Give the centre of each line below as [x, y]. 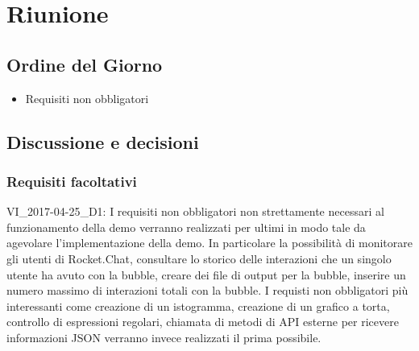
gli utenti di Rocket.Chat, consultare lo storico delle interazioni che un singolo [199, 258]
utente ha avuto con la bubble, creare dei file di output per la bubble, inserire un [206, 274]
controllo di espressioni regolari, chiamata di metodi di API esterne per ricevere [203, 322]
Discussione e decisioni [103, 141]
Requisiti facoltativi [72, 181]
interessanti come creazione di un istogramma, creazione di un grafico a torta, [198, 306]
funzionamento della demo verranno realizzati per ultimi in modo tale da [186, 227]
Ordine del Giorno [85, 64]
